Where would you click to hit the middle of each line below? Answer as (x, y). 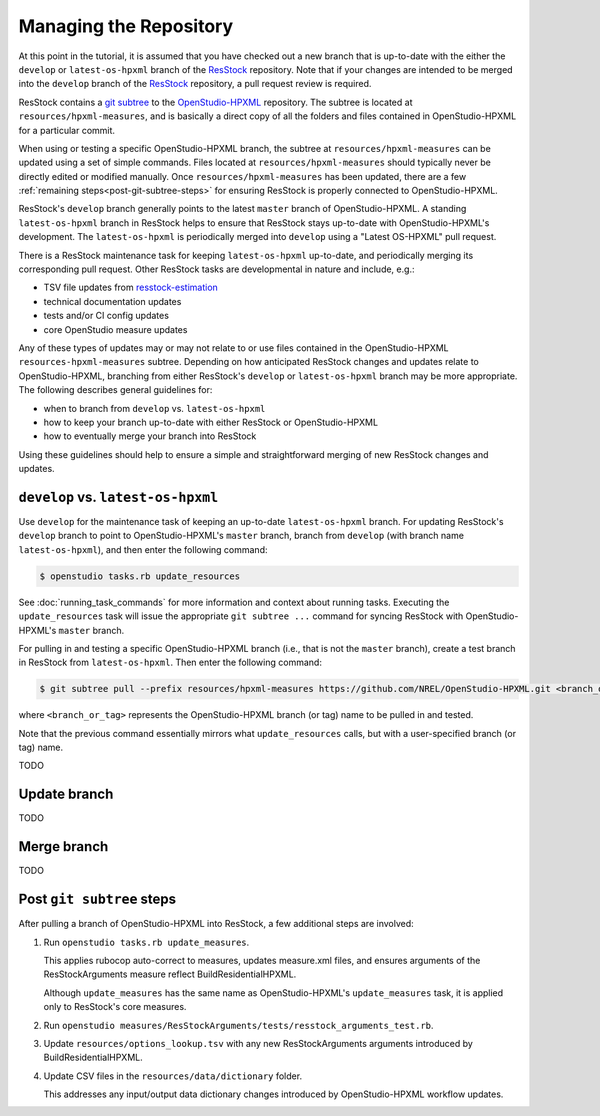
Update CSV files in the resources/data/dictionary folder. (173, 1076)
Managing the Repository (126, 26)
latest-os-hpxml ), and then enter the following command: (143, 549)
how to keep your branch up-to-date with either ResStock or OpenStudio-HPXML (211, 422)
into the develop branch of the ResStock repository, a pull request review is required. (195, 84)
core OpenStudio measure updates (115, 329)
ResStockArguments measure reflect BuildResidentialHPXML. (170, 974)
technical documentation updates (112, 301)
